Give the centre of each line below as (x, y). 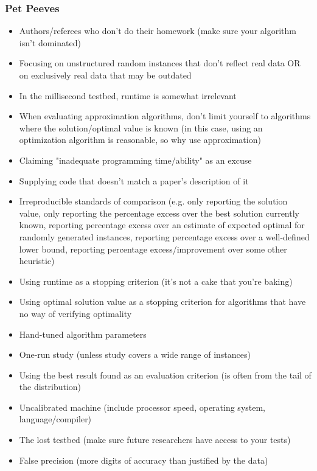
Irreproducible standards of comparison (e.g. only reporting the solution (153, 201)
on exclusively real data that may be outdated (105, 75)
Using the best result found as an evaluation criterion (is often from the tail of (165, 375)
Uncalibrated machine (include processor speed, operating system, (142, 407)
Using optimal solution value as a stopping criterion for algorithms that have (162, 302)
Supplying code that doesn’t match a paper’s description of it (134, 180)
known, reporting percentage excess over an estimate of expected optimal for (162, 225)
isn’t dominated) (50, 42)
